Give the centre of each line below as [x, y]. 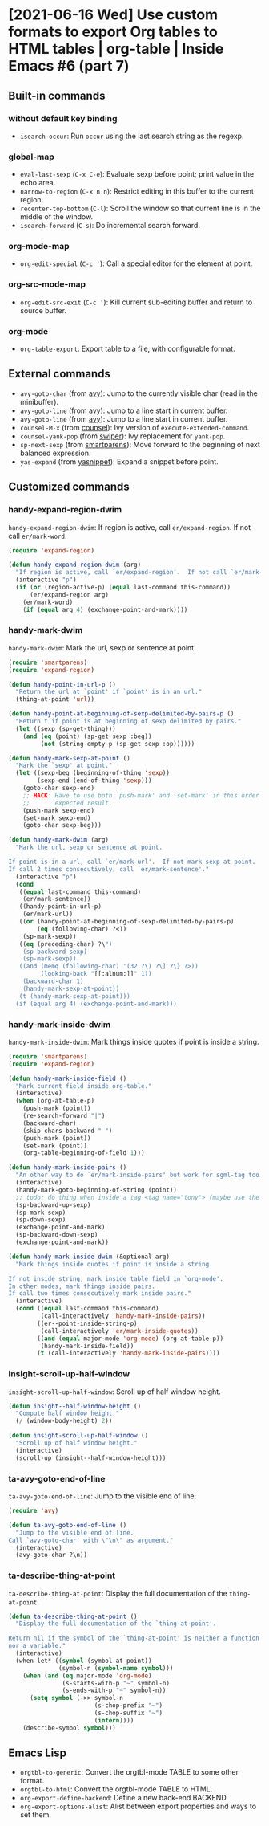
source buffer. [43, 310]
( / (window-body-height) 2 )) [64, 1421]
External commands [59, 374]
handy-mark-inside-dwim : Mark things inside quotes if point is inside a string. [134, 1041]
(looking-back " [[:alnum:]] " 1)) [96, 974]
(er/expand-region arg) [69, 595]
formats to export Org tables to [113, 32]
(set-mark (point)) [55, 1146]
